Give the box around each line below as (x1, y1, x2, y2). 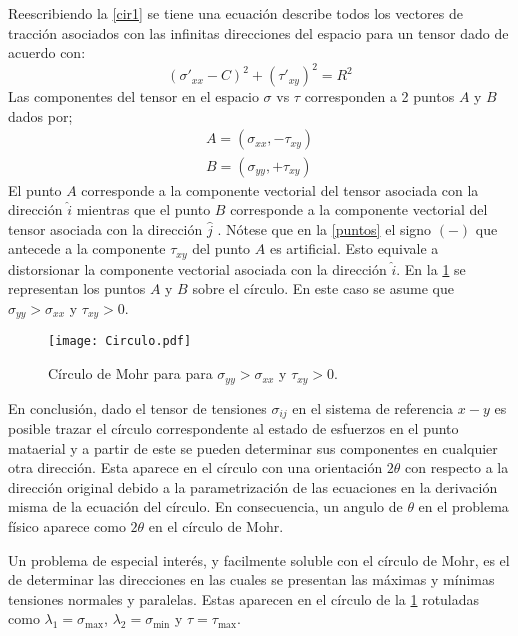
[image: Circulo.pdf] (48, 334, 192, 349)
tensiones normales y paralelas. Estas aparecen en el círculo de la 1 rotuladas (8, 588, 480, 609)
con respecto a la (405, 457, 509, 478)
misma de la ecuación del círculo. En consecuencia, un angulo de (8, 496, 403, 517)
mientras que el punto (76, 199, 211, 220)
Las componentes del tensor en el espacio (8, 86, 259, 107)
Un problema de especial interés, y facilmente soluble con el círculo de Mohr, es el (8, 549, 510, 570)
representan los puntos (8, 278, 146, 299)
